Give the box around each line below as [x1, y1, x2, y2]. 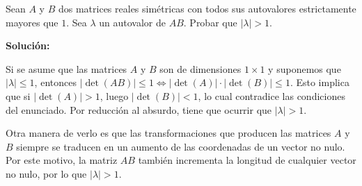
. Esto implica [290, 75, 349, 90]
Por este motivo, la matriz [6, 153, 118, 167]
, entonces [34, 75, 77, 90]
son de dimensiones [159, 61, 242, 76]
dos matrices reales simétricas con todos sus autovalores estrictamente [58, 1, 356, 15]
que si [6, 88, 31, 103]
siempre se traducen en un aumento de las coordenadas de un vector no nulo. [16, 139, 345, 153]
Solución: [6, 38, 50, 53]
